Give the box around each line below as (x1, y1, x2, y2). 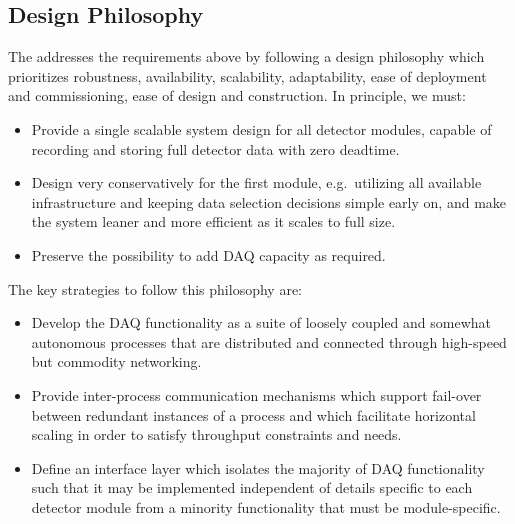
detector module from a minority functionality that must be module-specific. (31, 496, 501, 517)
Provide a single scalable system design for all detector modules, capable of (31, 118, 492, 139)
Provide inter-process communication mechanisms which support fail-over (31, 384, 482, 405)
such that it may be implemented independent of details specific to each (31, 477, 473, 498)
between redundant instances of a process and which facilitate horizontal (31, 404, 476, 425)
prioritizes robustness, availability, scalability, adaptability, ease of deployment (8, 65, 487, 86)
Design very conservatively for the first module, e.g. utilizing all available (31, 172, 482, 193)
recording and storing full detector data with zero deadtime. (31, 138, 400, 159)
